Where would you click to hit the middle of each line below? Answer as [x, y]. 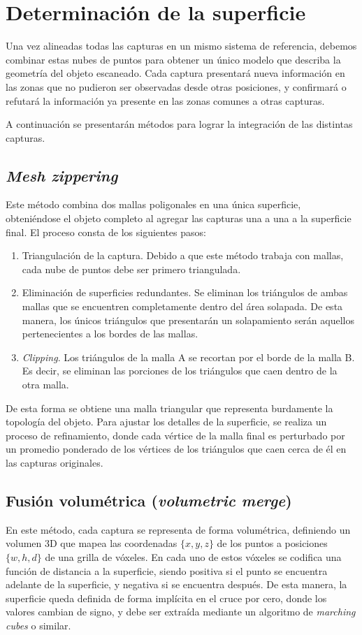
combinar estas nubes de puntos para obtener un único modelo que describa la [173, 59]
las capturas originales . [55, 462]
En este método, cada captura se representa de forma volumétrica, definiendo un [178, 529]
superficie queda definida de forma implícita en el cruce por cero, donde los [166, 598]
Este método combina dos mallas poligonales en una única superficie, [153, 204]
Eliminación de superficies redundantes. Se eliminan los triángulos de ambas [185, 292]
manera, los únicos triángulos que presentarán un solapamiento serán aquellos [188, 320]
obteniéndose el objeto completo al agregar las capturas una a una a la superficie [179, 218]
